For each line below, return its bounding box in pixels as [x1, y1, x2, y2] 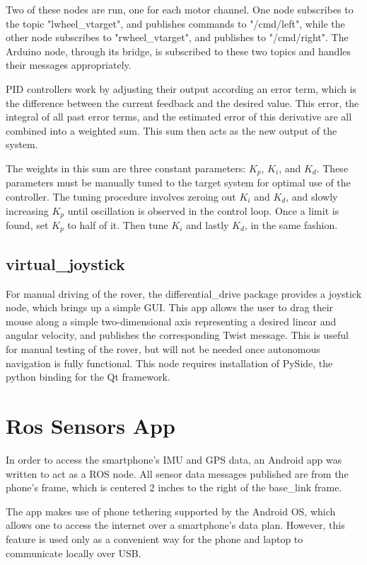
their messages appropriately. [6, 57, 132, 72]
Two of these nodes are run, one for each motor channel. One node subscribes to [6, 2, 354, 16]
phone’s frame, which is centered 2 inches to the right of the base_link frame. [6, 480, 342, 495]
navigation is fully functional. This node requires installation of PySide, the [6, 355, 333, 370]
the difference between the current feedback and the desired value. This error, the [6, 95, 359, 110]
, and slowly [286, 189, 338, 203]
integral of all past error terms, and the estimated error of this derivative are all [6, 109, 352, 124]
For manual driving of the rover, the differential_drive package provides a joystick [6, 286, 362, 301]
